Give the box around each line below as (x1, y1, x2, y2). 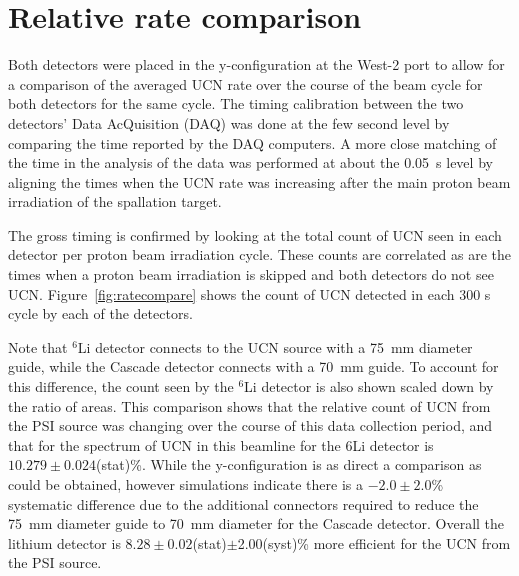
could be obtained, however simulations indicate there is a (8, 474, 363, 494)
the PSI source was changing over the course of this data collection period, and (8, 415, 493, 436)
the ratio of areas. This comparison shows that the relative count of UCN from (8, 395, 491, 416)
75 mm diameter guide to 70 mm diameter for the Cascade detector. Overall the (8, 513, 505, 534)
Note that (8, 336, 68, 357)
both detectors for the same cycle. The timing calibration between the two (8, 93, 464, 114)
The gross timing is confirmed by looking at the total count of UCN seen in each (8, 224, 502, 245)
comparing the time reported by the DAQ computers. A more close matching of (8, 132, 497, 153)
